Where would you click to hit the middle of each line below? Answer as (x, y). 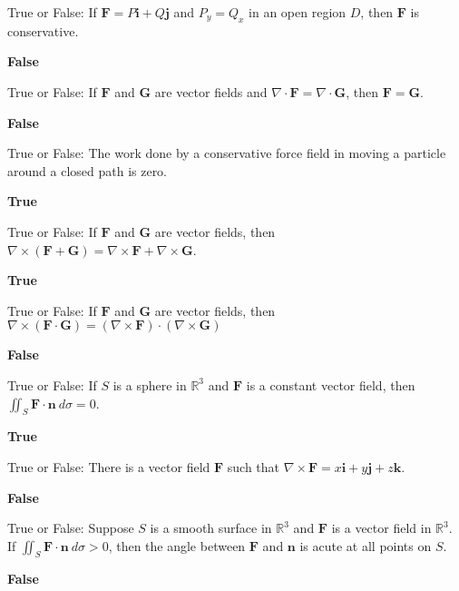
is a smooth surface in (211, 528)
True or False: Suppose (71, 528)
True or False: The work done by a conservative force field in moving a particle (227, 153)
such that (254, 466)
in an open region (298, 12)
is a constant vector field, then (331, 384)
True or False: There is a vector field (109, 466)
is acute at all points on (366, 545)
